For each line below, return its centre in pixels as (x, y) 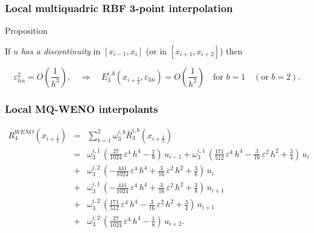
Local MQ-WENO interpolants (82, 108)
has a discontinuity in (61, 50)
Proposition (26, 30)
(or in (156, 50)
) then (231, 50)
